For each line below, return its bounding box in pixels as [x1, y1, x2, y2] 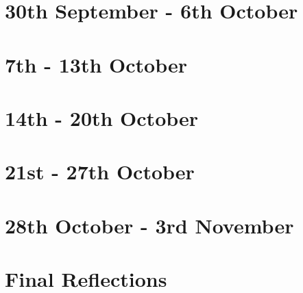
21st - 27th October [5, 157, 195, 186]
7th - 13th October [5, 50, 187, 78]
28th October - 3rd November [5, 211, 294, 239]
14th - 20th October [5, 103, 199, 131]
